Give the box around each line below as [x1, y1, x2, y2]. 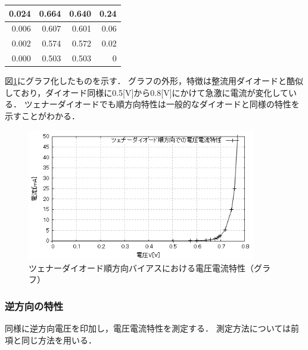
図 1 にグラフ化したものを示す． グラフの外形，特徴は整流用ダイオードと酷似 [5, 75, 304, 87]
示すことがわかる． [5, 109, 80, 122]
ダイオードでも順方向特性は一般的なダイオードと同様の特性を [57, 98, 300, 110]
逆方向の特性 [5, 298, 64, 313]
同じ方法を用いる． [21, 333, 97, 346]
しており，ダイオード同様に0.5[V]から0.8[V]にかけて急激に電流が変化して [5, 86, 289, 98]
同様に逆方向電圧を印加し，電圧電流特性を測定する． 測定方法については [5, 321, 291, 334]
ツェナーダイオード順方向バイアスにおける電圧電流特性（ [29, 261, 254, 274]
